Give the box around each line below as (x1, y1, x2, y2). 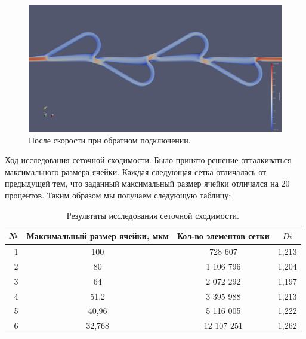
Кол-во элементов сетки (177, 230, 270, 242)
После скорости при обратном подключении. (29, 133, 191, 146)
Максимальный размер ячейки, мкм (26, 230, 169, 242)
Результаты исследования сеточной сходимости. (66, 209, 239, 221)
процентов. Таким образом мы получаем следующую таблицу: (5, 188, 231, 201)
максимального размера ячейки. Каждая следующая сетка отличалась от (5, 165, 267, 178)
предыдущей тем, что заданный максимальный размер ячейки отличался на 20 (5, 177, 290, 190)
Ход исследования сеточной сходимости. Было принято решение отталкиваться (5, 154, 292, 166)
